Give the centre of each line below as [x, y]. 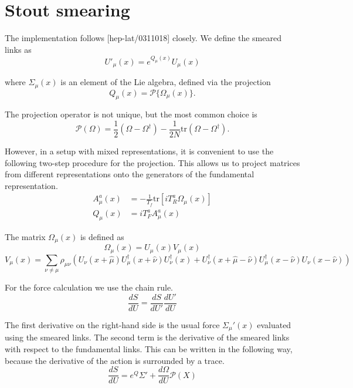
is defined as [102, 237]
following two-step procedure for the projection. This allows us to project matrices [152, 162]
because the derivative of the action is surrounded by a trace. [115, 360]
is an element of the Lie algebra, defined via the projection [166, 82]
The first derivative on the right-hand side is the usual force [112, 324]
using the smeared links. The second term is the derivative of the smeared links [147, 337]
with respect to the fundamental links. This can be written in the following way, [149, 348]
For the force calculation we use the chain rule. [89, 287]
